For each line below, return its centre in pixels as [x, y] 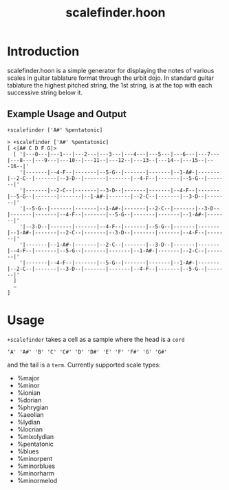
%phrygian [33, 407]
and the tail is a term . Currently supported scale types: [84, 365]
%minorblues [36, 466]
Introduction [43, 51]
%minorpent [35, 458]
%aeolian [30, 414]
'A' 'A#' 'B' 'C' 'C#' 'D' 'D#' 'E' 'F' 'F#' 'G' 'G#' [87, 352]
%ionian [29, 392]
